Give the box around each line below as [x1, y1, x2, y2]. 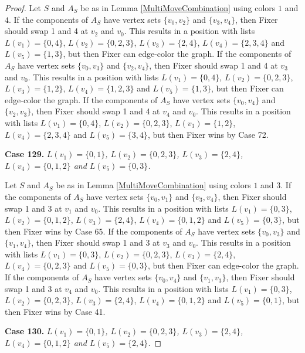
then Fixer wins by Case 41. [5, 305, 106, 317]
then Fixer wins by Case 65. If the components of [5, 225, 182, 237]
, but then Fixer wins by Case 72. [147, 128, 269, 140]
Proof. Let [5, 2, 41, 13]
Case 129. [5, 148, 45, 160]
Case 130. [5, 325, 45, 337]
